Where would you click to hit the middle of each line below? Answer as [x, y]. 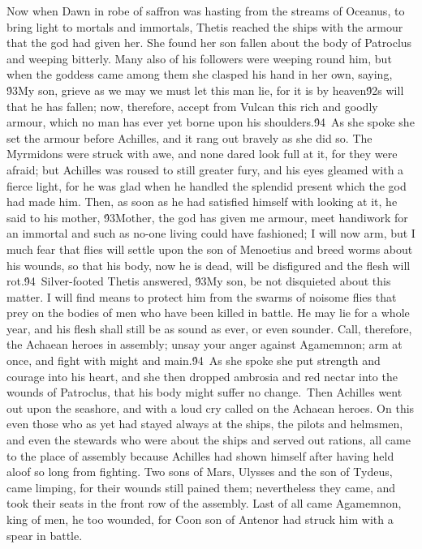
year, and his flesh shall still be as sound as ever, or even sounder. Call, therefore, [209, 328]
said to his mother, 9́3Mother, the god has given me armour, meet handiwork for [207, 217]
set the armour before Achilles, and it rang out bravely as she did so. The [189, 137]
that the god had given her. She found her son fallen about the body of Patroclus [209, 43]
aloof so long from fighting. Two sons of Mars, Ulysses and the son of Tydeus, [200, 472]
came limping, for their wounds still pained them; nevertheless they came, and [201, 487]
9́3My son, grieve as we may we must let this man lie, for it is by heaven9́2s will [205, 90]
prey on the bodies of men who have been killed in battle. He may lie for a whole [208, 313]
